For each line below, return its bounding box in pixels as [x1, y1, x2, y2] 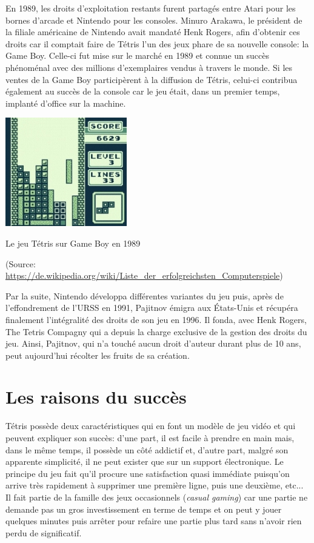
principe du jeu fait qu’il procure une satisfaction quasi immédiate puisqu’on [5, 467, 290, 479]
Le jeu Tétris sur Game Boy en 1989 [5, 236, 141, 249]
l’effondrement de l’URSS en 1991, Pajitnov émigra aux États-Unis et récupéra [5, 301, 298, 314]
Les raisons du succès [5, 384, 187, 409]
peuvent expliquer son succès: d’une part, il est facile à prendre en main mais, [5, 431, 295, 444]
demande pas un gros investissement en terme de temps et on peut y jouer [5, 502, 282, 515]
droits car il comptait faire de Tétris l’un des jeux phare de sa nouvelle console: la [5, 37, 309, 50]
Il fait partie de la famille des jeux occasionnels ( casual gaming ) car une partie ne [5, 490, 308, 503]
